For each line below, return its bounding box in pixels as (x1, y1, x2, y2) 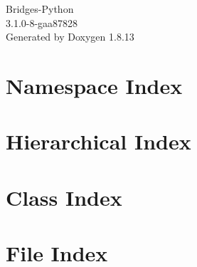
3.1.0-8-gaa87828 (6, 15, 78, 30)
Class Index (6, 182, 122, 211)
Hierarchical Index (6, 127, 191, 156)
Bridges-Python (6, 1, 74, 16)
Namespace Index (6, 70, 183, 100)
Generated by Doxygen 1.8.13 (6, 29, 134, 44)
